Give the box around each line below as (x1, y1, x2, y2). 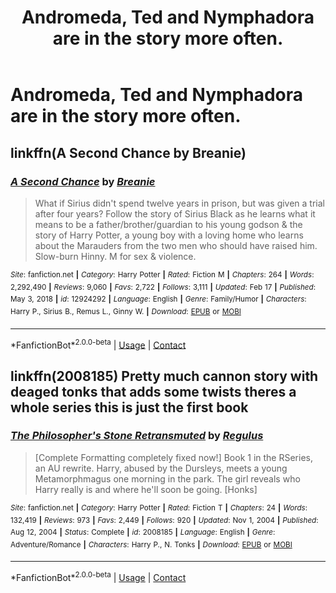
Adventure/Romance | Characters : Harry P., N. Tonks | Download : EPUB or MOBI (10, 539, 293, 550)
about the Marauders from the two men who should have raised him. (34, 239, 318, 251)
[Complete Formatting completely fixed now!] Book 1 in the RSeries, (34, 451, 313, 463)
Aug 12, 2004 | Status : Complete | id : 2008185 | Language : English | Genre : (10, 527, 276, 538)
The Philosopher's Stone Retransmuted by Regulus (10, 429, 264, 443)
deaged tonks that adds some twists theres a (10, 383, 297, 400)
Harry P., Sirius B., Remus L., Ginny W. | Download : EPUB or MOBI (10, 306, 242, 316)
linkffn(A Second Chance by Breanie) (10, 144, 247, 161)
